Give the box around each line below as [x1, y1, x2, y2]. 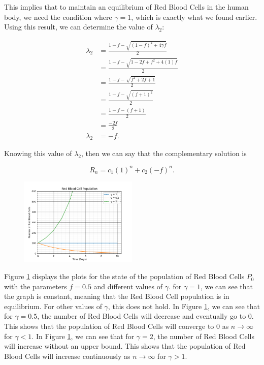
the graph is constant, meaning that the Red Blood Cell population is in [4, 291, 229, 301]
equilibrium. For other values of [4, 300, 102, 311]
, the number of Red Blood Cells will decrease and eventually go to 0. [37, 311, 254, 321]
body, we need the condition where [4, 11, 112, 22]
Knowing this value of [4, 148, 72, 159]
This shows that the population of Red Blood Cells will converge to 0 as [4, 321, 229, 331]
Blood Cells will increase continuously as [4, 350, 130, 361]
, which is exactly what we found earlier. [131, 11, 257, 22]
